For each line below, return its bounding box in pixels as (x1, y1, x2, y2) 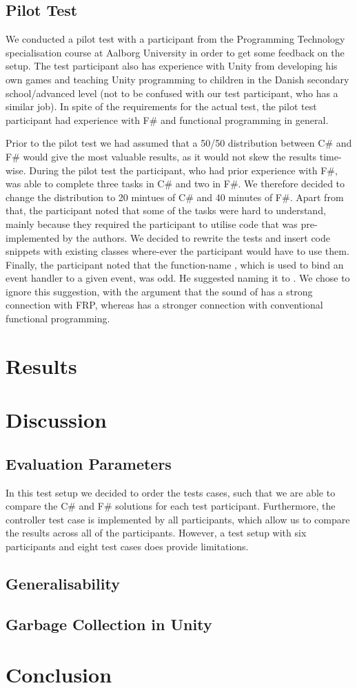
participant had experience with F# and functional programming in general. (6, 112, 329, 127)
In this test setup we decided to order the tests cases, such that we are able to (6, 485, 336, 499)
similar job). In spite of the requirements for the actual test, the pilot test (6, 99, 317, 114)
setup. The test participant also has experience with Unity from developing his (6, 59, 338, 73)
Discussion (6, 406, 107, 434)
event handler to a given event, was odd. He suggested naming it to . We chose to (6, 271, 350, 285)
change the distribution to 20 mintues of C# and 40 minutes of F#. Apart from (6, 189, 344, 204)
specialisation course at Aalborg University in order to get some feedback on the (6, 45, 345, 59)
